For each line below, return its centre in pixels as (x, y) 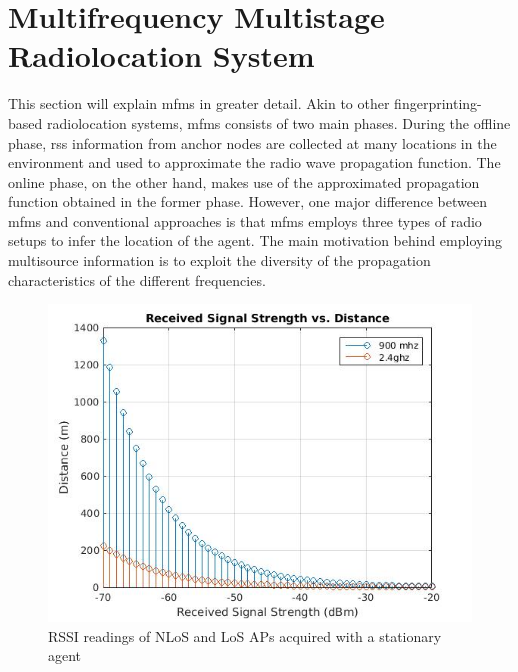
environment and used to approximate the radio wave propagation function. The (254, 162)
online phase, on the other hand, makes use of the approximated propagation (244, 181)
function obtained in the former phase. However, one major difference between (247, 201)
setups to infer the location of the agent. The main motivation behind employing (255, 240)
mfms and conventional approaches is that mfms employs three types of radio (245, 220)
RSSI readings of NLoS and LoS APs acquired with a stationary (245, 635)
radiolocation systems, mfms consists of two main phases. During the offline (278, 122)
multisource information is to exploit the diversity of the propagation (219, 260)
